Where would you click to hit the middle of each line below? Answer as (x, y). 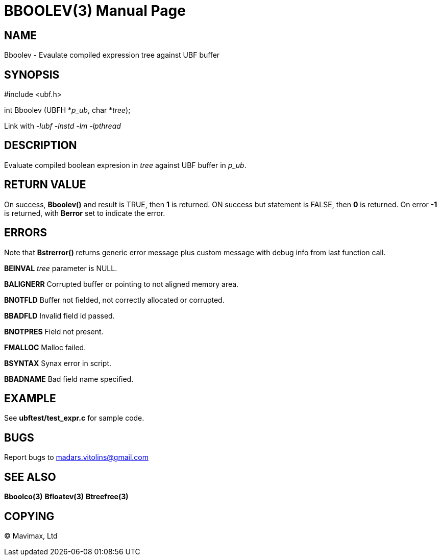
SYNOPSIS (32, 75)
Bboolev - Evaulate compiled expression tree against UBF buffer (112, 55)
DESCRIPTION (41, 145)
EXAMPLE (30, 398)
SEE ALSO (30, 477)
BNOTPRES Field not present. (54, 331)
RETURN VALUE (45, 185)
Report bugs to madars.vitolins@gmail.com (76, 457)
